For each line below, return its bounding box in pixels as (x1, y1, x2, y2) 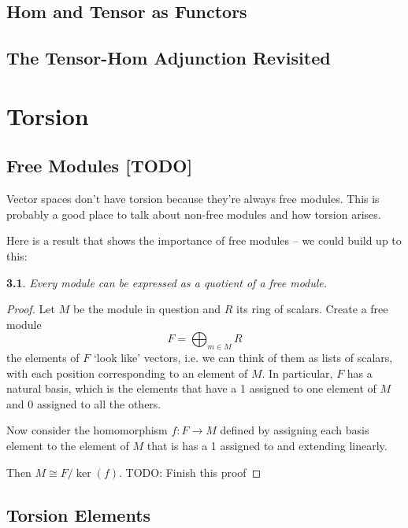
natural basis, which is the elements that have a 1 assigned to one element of (6, 380, 376, 397)
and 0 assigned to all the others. (6, 395, 161, 412)
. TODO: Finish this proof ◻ (119, 463, 261, 480)
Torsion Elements (6, 502, 151, 526)
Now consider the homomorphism (6, 422, 168, 438)
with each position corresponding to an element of (6, 364, 248, 381)
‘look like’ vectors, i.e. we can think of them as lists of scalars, (93, 349, 393, 366)
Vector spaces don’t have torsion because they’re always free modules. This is (6, 190, 380, 207)
